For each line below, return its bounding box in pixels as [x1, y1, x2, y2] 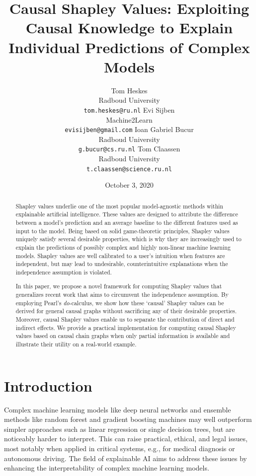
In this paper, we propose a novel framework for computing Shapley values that [15, 282, 222, 290]
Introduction [4, 375, 92, 396]
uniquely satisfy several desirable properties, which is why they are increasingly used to [15, 235, 242, 243]
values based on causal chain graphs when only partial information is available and [15, 332, 230, 340]
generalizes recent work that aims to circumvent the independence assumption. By [15, 290, 229, 299]
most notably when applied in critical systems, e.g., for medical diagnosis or [4, 443, 235, 454]
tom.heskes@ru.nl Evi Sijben [84, 104, 175, 115]
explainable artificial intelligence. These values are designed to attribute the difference [15, 210, 238, 218]
